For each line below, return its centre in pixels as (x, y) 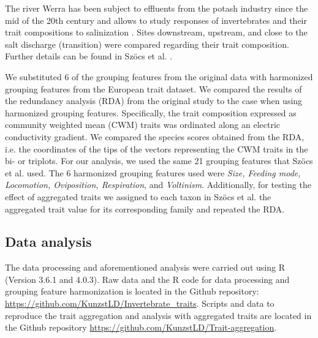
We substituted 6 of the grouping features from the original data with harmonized (159, 76)
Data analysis (48, 242)
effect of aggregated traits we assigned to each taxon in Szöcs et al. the (138, 196)
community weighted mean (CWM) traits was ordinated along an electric (143, 125)
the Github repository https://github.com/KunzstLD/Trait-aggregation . (141, 327)
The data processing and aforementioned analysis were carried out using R (145, 267)
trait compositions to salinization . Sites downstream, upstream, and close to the (156, 32)
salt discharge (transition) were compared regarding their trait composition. (147, 44)
